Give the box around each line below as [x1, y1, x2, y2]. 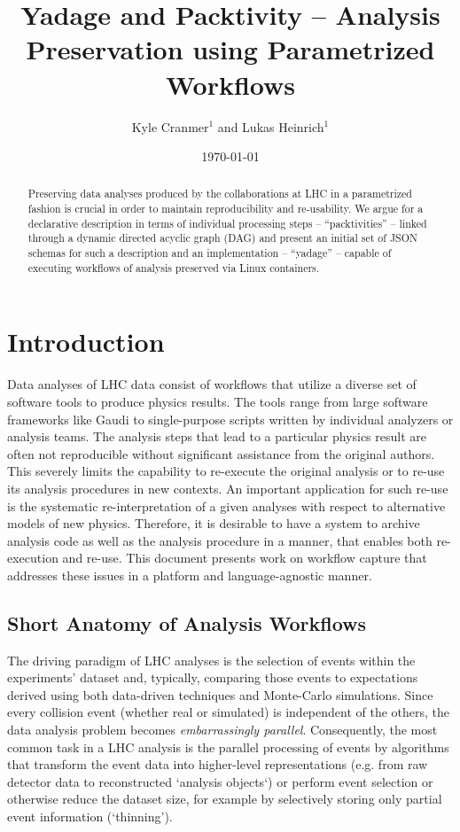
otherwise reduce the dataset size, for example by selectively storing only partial [7, 789, 442, 808]
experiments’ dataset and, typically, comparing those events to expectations [7, 668, 418, 687]
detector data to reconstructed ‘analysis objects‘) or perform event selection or [7, 772, 433, 790]
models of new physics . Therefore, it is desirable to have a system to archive [7, 514, 420, 533]
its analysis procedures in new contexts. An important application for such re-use [7, 478, 448, 497]
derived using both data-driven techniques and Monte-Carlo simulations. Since [7, 685, 433, 704]
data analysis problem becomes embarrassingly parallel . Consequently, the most [7, 720, 438, 739]
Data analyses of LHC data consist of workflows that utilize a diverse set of [7, 375, 417, 393]
